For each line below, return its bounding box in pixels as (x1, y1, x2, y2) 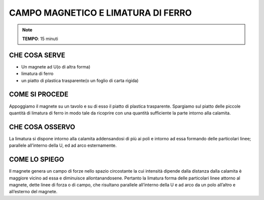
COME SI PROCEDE (9, 90, 68, 99)
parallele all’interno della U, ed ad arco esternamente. (9, 142, 117, 149)
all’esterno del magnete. (9, 189, 58, 195)
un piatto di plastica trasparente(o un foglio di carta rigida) (21, 77, 139, 83)
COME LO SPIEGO (9, 156, 65, 164)
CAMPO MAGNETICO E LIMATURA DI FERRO (9, 7, 192, 18)
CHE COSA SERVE (9, 51, 66, 59)
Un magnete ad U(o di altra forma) (21, 64, 90, 69)
